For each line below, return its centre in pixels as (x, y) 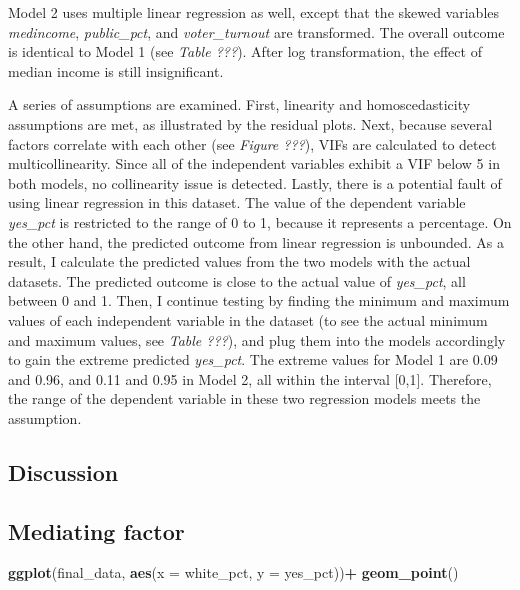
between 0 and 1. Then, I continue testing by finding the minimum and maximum (259, 300)
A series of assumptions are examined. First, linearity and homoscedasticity (239, 104)
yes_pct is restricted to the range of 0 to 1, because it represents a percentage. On (260, 221)
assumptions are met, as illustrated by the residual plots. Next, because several (250, 123)
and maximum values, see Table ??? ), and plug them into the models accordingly (257, 339)
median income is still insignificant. (116, 70)
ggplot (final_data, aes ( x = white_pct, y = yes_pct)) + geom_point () (233, 572)
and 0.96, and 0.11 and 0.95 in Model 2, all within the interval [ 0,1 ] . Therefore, (250, 378)
